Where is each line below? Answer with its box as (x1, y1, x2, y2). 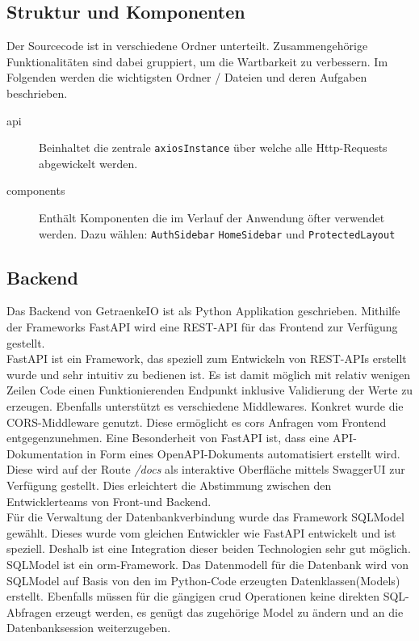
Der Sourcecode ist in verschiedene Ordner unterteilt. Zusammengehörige (6, 37, 368, 54)
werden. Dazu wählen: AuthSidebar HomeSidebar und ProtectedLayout (39, 225, 396, 242)
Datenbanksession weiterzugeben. (6, 619, 171, 636)
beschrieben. (6, 84, 68, 101)
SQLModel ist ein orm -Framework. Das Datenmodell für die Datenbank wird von (6, 555, 409, 572)
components (6, 182, 65, 199)
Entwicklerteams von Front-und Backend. (6, 492, 212, 509)
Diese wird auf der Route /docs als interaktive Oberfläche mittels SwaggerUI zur (6, 461, 405, 478)
